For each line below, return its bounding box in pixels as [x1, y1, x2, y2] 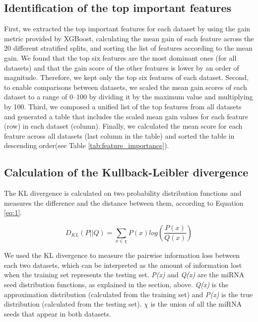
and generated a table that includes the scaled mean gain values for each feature [4, 111, 248, 121]
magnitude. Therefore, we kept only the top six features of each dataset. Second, [4, 72, 249, 82]
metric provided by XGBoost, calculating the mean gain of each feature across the [4, 33, 254, 43]
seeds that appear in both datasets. [4, 308, 111, 319]
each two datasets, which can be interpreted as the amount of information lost [4, 259, 242, 270]
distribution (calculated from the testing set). [4, 299, 142, 309]
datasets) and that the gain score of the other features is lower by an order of [4, 62, 239, 73]
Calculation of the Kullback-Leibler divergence [4, 164, 249, 180]
